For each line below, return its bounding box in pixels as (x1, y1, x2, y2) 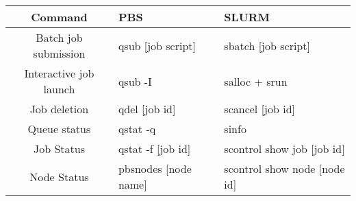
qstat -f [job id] (118, 141, 191, 156)
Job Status (33, 141, 85, 156)
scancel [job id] (224, 101, 296, 117)
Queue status (27, 121, 91, 137)
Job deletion (29, 101, 89, 117)
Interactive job (24, 65, 94, 81)
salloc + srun (224, 73, 288, 89)
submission (33, 45, 86, 61)
